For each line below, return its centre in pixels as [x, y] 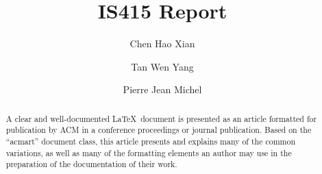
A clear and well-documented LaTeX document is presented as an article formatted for [161, 118]
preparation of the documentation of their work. [91, 164]
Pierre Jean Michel [162, 89]
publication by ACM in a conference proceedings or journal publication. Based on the [159, 130]
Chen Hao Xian [162, 43]
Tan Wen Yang [162, 66]
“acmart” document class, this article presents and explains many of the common [151, 141]
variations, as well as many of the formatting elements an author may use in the [149, 152]
